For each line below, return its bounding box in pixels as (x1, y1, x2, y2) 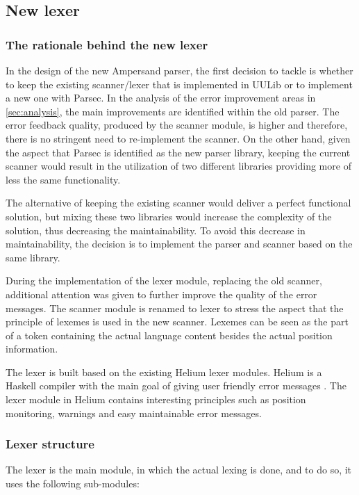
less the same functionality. (6, 172, 121, 186)
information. (6, 341, 58, 356)
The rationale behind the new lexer (6, 35, 208, 53)
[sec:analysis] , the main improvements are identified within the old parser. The (6, 104, 340, 118)
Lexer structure (6, 435, 94, 453)
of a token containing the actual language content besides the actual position (6, 327, 333, 342)
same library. (6, 250, 60, 264)
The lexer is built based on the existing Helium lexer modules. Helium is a (6, 364, 322, 379)
